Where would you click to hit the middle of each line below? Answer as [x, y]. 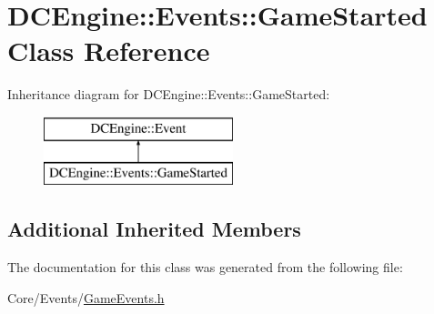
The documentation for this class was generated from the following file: [205, 267]
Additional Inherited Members [154, 229]
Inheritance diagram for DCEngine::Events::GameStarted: [169, 94]
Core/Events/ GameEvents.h [86, 297]
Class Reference [109, 51]
